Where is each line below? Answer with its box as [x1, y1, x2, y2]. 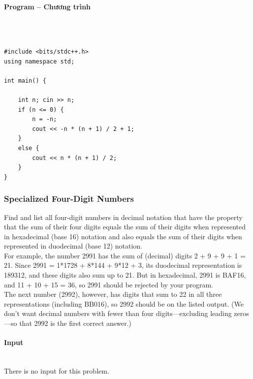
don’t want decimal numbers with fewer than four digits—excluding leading [4, 308, 232, 318]
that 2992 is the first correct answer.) [19, 318, 132, 328]
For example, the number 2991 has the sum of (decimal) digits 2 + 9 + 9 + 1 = [4, 250, 246, 260]
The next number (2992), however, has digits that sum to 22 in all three [4, 289, 222, 299]
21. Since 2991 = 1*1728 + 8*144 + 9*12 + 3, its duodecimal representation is [4, 260, 242, 270]
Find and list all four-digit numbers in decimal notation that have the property [4, 212, 243, 222]
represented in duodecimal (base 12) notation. [4, 241, 143, 251]
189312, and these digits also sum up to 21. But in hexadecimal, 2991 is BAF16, [4, 270, 246, 280]
